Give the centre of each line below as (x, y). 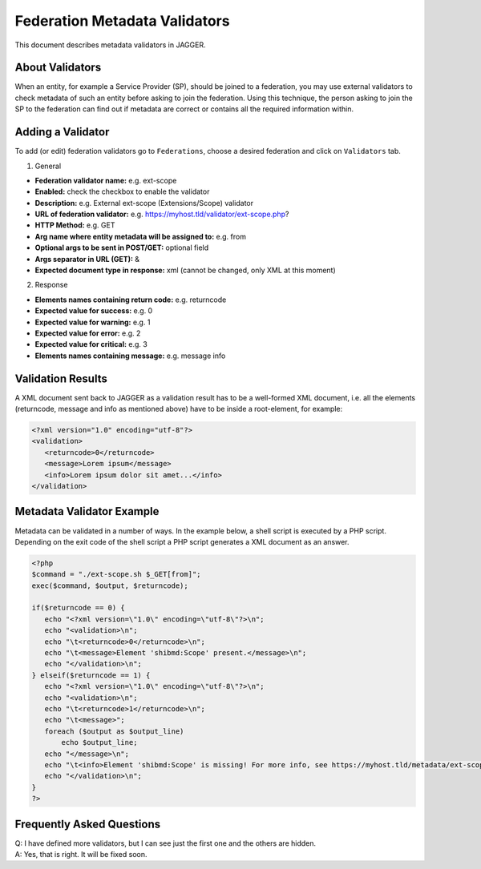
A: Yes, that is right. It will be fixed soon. (81, 854)
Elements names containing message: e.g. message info (130, 356)
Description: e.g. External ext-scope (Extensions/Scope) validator (144, 203)
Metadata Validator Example (87, 511)
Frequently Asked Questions (88, 824)
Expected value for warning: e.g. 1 (93, 322)
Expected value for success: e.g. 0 (94, 311)
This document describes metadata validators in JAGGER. (110, 45)
